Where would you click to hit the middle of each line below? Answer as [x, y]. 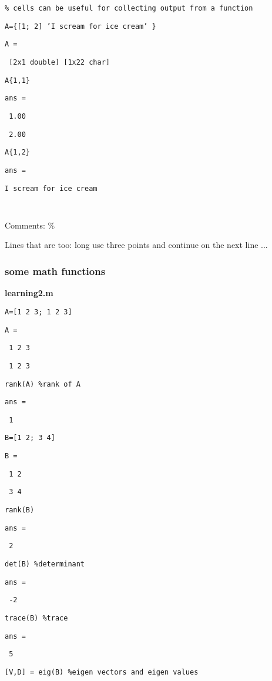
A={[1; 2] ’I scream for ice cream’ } [80, 26]
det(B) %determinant [45, 564]
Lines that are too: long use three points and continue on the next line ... [136, 245]
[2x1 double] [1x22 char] [59, 62]
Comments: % [30, 225]
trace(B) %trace [36, 618]
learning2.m [29, 293]
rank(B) [20, 510]
